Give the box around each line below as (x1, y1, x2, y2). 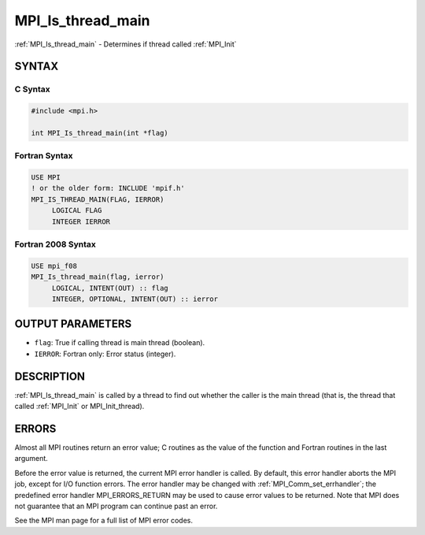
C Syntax (14, 84, 50, 95)
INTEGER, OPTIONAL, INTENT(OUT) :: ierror (51, 294, 218, 303)
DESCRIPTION (14, 370, 86, 383)
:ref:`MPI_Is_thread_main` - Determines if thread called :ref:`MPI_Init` (14, 39, 237, 49)
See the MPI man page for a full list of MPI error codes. (14, 516, 193, 526)
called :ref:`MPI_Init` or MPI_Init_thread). (14, 402, 145, 411)
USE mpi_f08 (31, 261, 78, 270)
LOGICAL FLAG (51, 206, 102, 215)
